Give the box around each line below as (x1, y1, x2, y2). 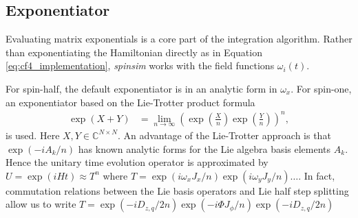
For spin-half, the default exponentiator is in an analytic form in (6, 81, 277, 95)
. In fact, (298, 168, 335, 182)
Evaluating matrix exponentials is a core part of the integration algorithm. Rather (6, 32, 352, 46)
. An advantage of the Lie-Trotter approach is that (117, 128, 331, 142)
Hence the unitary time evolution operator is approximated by (6, 155, 268, 169)
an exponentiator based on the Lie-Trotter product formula (6, 95, 255, 109)
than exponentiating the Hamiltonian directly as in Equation (6, 45, 262, 59)
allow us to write (6, 197, 76, 211)
